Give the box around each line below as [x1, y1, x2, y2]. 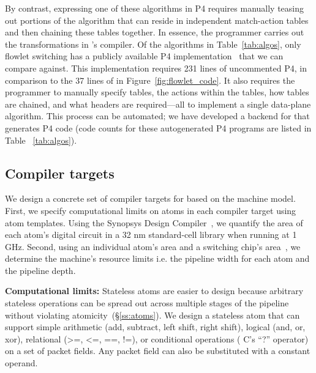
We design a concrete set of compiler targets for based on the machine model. [5, 192, 296, 205]
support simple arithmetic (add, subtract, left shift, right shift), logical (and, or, [5, 320, 306, 333]
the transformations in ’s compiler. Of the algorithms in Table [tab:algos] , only [5, 37, 301, 50]
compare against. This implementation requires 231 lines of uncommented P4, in [5, 61, 307, 74]
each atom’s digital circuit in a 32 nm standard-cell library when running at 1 [5, 228, 297, 241]
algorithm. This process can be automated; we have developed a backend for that [5, 109, 310, 122]
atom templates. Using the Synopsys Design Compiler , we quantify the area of [5, 216, 303, 229]
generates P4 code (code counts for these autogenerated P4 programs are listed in [5, 121, 312, 134]
